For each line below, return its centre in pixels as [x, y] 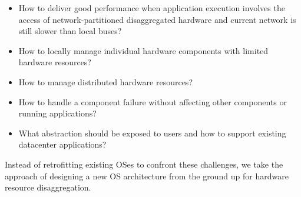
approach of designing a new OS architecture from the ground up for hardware [147, 176]
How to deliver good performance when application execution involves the [152, 8]
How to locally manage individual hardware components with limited [143, 50]
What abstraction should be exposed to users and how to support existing [152, 133]
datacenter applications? [62, 144]
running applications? [57, 113]
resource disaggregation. [48, 187]
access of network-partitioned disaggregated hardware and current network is [157, 19]
